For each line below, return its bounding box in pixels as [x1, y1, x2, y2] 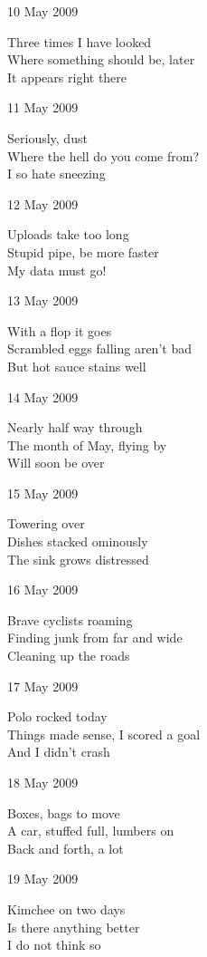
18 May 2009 [7, 773, 79, 791]
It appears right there [7, 67, 127, 86]
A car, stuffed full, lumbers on [7, 821, 174, 840]
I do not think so [7, 935, 101, 954]
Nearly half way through [7, 418, 143, 437]
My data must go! [7, 260, 107, 279]
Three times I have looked [7, 32, 152, 51]
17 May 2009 [7, 676, 79, 695]
